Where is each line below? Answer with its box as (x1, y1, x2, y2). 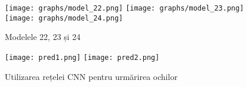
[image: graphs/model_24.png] (5, 14, 123, 22)
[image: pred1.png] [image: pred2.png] (5, 53, 160, 62)
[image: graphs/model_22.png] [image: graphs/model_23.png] (5, 4, 244, 12)
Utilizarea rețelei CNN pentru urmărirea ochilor (5, 70, 178, 82)
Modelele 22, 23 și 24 (5, 31, 81, 43)
